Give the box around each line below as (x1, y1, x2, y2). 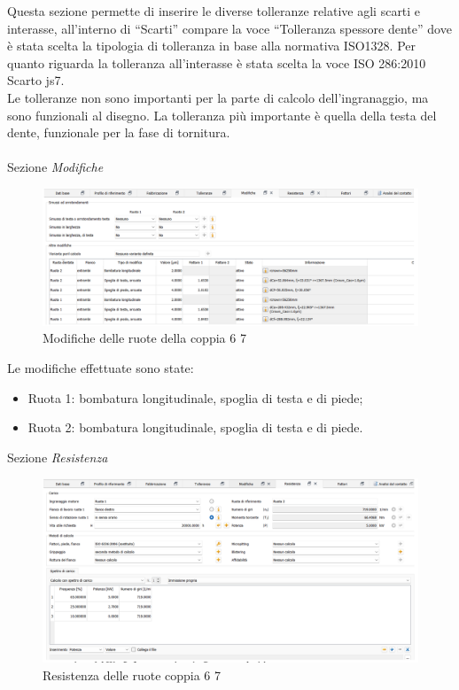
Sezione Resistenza (7, 447, 108, 466)
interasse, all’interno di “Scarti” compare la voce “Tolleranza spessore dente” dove (7, 19, 452, 37)
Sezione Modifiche (7, 158, 104, 176)
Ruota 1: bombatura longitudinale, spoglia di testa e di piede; (27, 388, 363, 407)
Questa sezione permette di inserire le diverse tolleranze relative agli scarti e (7, 2, 421, 19)
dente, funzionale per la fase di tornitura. (7, 123, 230, 142)
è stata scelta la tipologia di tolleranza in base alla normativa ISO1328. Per (7, 36, 416, 55)
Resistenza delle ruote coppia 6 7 (43, 665, 222, 684)
